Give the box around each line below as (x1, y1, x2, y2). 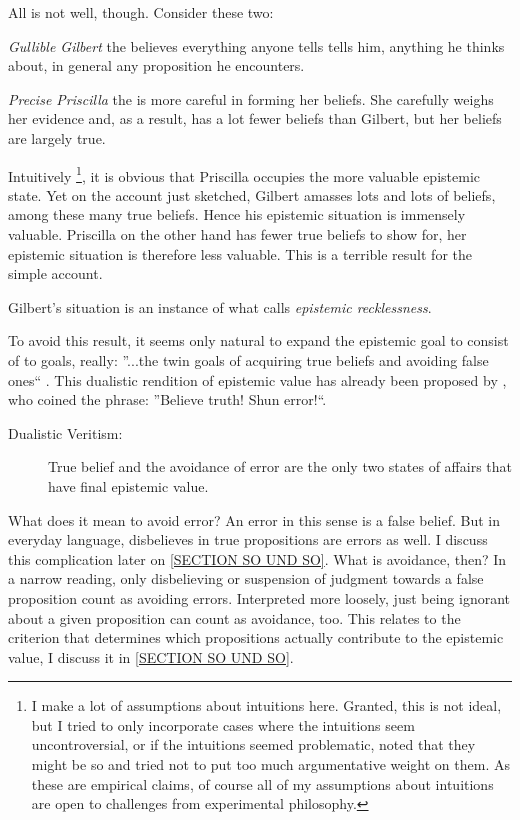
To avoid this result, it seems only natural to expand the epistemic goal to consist (8, 330, 509, 351)
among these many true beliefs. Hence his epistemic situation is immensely (8, 204, 466, 225)
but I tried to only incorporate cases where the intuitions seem (31, 714, 415, 735)
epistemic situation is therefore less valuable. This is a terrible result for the (8, 243, 472, 264)
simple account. (8, 263, 103, 284)
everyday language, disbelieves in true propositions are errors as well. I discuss (8, 529, 488, 550)
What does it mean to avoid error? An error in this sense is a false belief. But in (8, 509, 501, 530)
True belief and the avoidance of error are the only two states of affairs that (48, 456, 513, 477)
